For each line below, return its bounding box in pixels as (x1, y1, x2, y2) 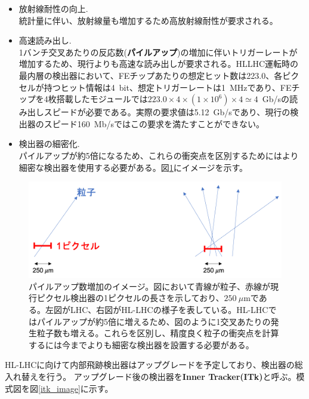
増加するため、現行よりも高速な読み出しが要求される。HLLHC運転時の (18, 57, 299, 70)
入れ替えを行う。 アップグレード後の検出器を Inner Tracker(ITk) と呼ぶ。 (5, 370, 296, 382)
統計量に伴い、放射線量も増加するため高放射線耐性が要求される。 (18, 14, 278, 26)
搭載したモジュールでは (56, 93, 148, 105)
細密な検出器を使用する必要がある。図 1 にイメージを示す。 (18, 161, 248, 173)
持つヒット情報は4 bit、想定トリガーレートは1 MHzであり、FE (44, 81, 292, 93)
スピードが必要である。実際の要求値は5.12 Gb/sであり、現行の (44, 106, 291, 118)
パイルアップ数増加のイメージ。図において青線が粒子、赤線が (29, 280, 270, 292)
